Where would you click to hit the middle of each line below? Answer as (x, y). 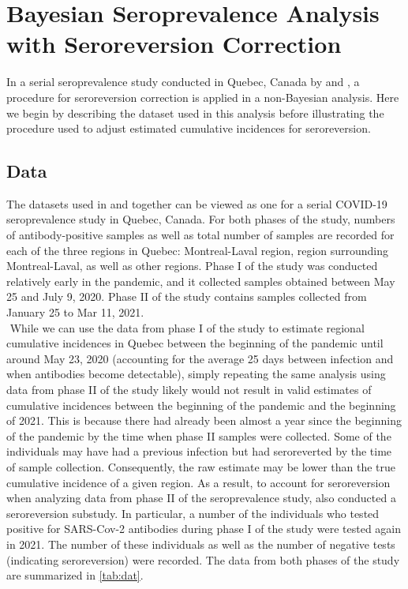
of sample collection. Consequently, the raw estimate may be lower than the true (201, 466)
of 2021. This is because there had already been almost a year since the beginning (204, 420)
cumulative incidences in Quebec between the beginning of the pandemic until (195, 343)
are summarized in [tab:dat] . (75, 575)
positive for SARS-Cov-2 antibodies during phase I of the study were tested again (204, 529)
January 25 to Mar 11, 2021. (75, 312)
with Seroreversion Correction (174, 44)
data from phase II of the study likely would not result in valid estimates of (189, 390)
